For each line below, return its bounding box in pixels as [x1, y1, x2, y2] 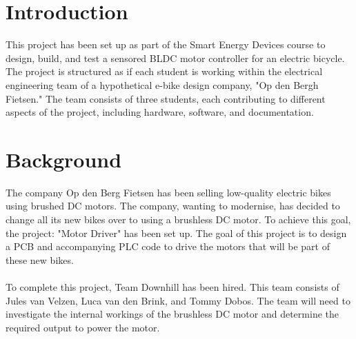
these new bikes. [6, 252, 74, 267]
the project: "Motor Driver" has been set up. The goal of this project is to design [6, 225, 347, 240]
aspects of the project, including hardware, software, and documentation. [6, 105, 314, 119]
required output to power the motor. [6, 320, 160, 334]
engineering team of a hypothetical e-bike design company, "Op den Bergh [6, 77, 319, 92]
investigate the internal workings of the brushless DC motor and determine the [6, 307, 339, 321]
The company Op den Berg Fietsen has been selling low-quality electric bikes [6, 185, 331, 199]
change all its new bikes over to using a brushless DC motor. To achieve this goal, [6, 212, 351, 226]
